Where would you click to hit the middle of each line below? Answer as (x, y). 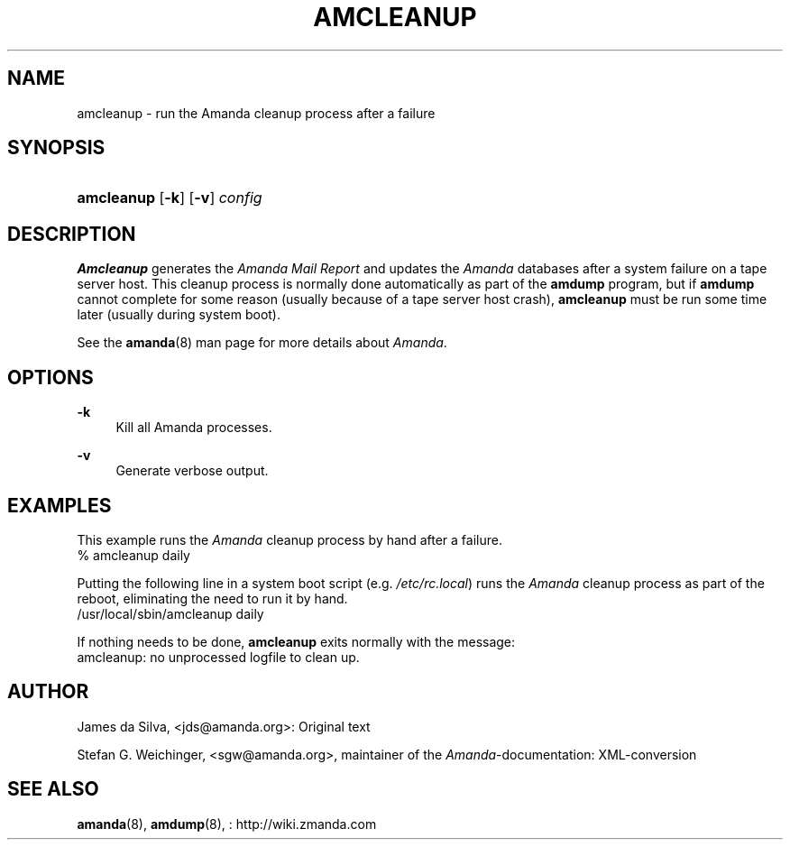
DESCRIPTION (72, 234)
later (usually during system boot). (179, 315)
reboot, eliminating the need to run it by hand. (212, 598)
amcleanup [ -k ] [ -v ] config (170, 198)
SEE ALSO (53, 789)
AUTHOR (48, 692)
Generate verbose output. (192, 471)
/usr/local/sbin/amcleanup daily (170, 613)
